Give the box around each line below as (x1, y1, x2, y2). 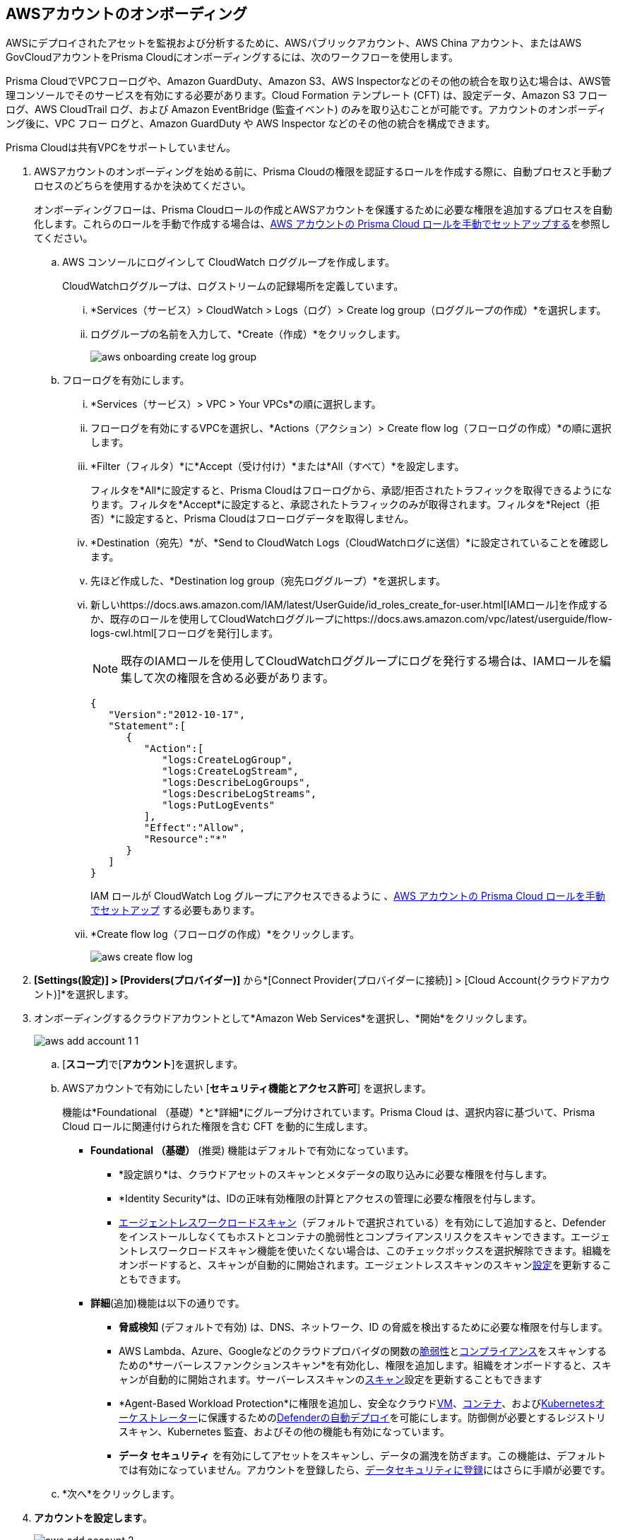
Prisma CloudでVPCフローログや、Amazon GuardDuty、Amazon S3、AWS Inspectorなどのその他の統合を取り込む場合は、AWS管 (6, 75, 611, 88)
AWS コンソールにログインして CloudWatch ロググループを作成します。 (62, 256, 396, 269)
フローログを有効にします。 (62, 374, 190, 387)
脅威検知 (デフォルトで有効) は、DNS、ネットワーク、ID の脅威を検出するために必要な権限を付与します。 (119, 1321, 608, 1334)
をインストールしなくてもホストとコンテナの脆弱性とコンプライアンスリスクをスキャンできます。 (119, 1230, 571, 1243)
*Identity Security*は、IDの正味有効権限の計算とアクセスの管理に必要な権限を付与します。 (119, 1192, 542, 1205)
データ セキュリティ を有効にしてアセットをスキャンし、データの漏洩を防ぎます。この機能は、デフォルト (119, 1450, 607, 1462)
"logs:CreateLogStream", (162, 765, 299, 777)
